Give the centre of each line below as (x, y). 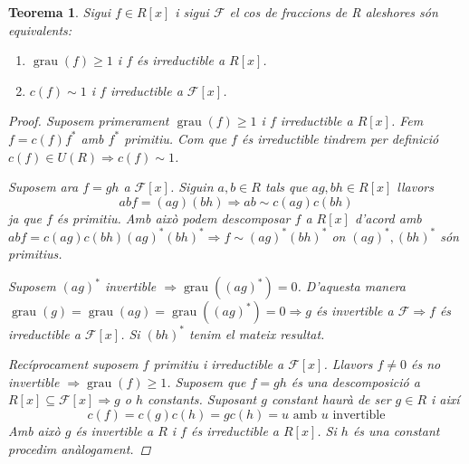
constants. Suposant (202, 399)
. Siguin (191, 187)
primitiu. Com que (176, 138)
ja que (25, 218)
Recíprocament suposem (73, 364)
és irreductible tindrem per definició (340, 138)
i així (445, 399)
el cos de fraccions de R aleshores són (334, 12)
